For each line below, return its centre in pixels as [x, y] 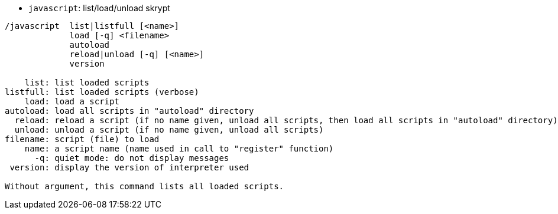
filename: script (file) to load [82, 139]
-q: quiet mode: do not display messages [132, 158]
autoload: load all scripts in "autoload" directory [129, 111]
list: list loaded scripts [87, 83]
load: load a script [72, 101]
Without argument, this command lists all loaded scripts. [145, 186]
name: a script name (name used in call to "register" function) [179, 149]
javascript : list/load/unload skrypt [99, 8]
